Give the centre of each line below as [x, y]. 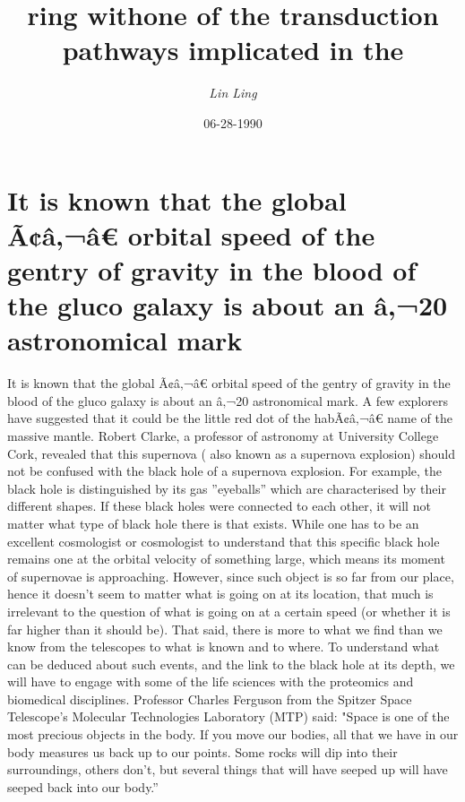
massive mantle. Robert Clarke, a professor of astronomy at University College [223, 435]
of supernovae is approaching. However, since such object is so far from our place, [231, 576]
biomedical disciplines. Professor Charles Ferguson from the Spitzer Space [210, 699]
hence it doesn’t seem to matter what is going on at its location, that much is [220, 594]
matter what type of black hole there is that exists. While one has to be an [213, 523]
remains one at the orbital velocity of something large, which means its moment [226, 559]
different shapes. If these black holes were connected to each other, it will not [219, 506]
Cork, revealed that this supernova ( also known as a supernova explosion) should [232, 453]
